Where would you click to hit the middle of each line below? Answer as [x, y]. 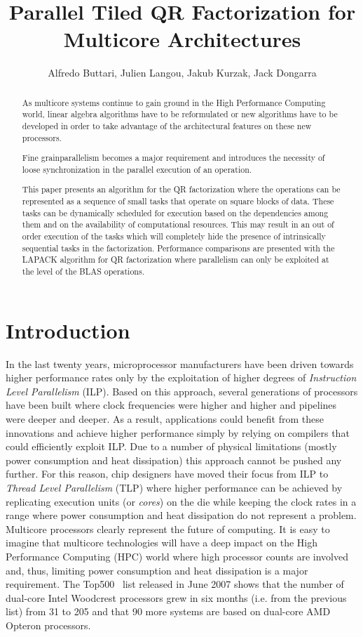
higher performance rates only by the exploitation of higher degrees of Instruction [181, 377]
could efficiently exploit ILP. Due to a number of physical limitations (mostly [171, 446]
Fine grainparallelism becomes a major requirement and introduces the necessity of [173, 158]
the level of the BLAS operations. [83, 271]
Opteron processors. [48, 625]
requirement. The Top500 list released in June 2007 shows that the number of [175, 584]
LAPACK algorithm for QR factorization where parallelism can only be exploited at [176, 260]
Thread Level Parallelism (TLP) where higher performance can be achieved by [174, 487]
